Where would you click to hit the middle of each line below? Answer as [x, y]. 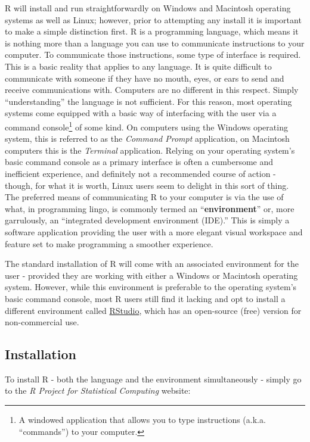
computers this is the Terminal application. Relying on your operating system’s [150, 150]
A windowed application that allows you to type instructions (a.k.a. [142, 420]
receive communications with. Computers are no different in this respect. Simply [152, 90]
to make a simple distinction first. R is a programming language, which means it [152, 31]
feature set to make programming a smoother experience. [109, 243]
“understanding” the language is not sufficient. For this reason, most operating [148, 101]
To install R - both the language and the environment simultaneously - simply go [153, 379]
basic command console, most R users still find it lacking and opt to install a [145, 298]
